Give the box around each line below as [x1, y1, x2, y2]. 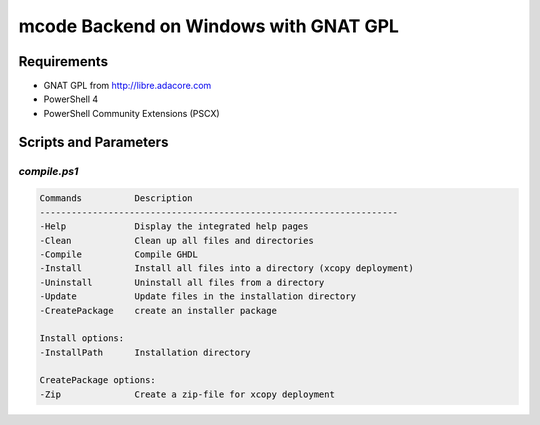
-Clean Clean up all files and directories [39, 235, 314, 246]
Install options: [39, 333, 125, 344]
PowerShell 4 [43, 93, 99, 105]
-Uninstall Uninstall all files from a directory [39, 276, 325, 288]
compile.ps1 [18, 164, 79, 178]
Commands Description [39, 193, 194, 204]
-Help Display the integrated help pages [39, 221, 309, 232]
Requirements [18, 53, 109, 70]
